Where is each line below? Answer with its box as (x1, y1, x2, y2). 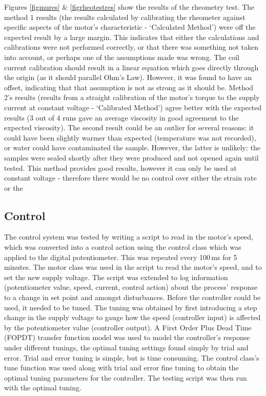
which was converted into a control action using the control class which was (4, 242, 241, 252)
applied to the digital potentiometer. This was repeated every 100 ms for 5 (4, 251, 237, 262)
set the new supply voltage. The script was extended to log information (4, 271, 228, 282)
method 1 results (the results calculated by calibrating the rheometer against (4, 11, 245, 22)
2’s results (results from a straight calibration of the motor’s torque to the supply (4, 92, 260, 103)
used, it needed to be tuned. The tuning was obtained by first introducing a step (4, 302, 257, 312)
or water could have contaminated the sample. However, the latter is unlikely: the (4, 142, 260, 153)
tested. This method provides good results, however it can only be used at (4, 162, 237, 173)
